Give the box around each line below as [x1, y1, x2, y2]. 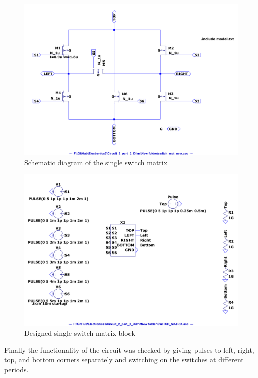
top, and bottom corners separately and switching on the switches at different [4, 354, 244, 365]
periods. [4, 364, 29, 374]
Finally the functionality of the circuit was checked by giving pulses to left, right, [4, 344, 254, 355]
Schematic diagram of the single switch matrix [24, 157, 168, 167]
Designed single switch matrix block [24, 327, 135, 338]
